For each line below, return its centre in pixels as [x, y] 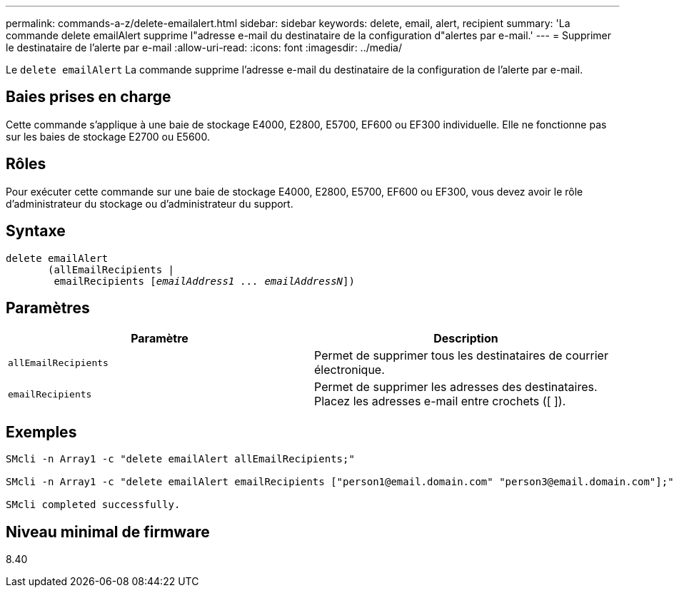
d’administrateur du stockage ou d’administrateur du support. [150, 203]
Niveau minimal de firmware [108, 532]
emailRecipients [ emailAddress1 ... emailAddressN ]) [204, 281]
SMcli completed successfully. [93, 505]
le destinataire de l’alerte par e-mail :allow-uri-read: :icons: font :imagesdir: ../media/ [204, 47]
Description [466, 339]
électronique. [349, 370]
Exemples [41, 432]
